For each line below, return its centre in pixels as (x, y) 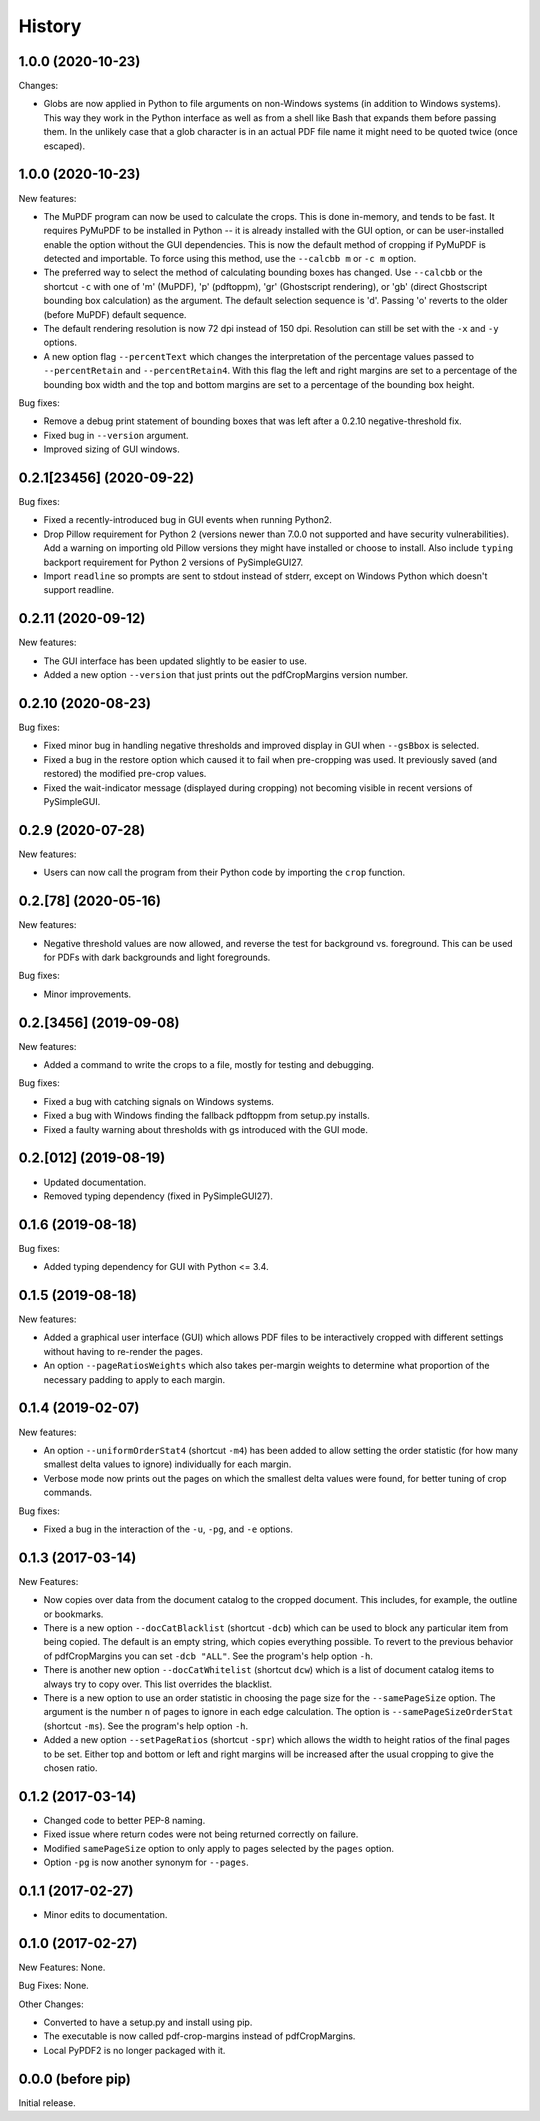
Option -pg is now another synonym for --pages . (146, 1862)
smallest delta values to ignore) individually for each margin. (167, 1464)
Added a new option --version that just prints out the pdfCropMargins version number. (226, 675)
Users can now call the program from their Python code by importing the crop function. (224, 872)
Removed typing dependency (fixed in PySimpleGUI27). (158, 1196)
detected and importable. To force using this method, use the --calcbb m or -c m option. (230, 259)
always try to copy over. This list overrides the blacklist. (158, 1684)
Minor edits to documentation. (105, 1914)
